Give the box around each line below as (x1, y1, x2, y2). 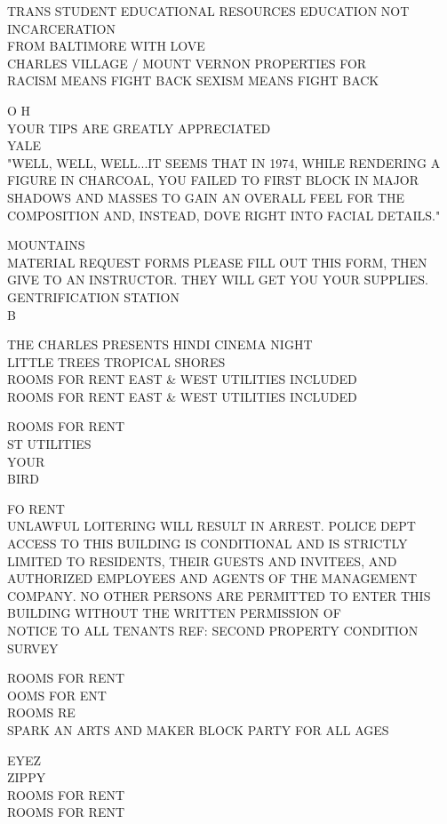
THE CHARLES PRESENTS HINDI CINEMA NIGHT (7, 335, 313, 354)
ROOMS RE (7, 703, 76, 722)
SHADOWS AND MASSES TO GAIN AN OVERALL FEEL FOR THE (7, 188, 404, 206)
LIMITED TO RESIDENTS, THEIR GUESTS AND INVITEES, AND (7, 551, 397, 570)
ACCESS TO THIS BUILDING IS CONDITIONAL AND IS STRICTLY (7, 534, 408, 553)
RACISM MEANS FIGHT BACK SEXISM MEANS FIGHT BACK (7, 71, 379, 90)
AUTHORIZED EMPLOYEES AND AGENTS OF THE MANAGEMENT (7, 569, 418, 588)
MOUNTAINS (7, 236, 85, 254)
